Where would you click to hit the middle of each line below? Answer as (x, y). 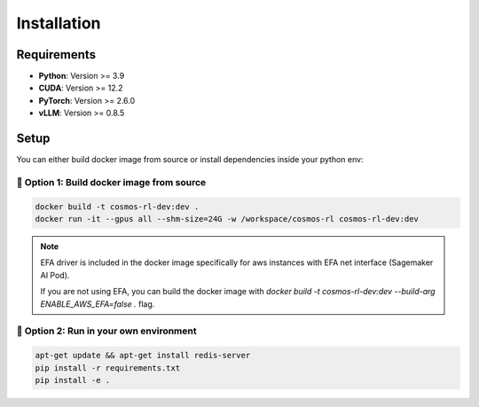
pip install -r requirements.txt (108, 368)
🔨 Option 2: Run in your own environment (106, 331)
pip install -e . (73, 380)
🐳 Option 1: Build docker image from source (111, 182)
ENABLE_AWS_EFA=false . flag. (98, 304)
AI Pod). (55, 275)
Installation (59, 23)
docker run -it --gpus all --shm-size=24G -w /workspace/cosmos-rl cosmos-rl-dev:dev (227, 219)
